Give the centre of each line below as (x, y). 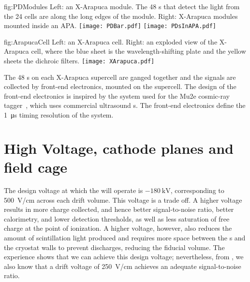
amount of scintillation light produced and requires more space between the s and (125, 237)
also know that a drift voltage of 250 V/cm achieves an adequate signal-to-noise (123, 266)
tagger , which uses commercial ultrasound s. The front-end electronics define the (125, 105)
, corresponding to (197, 190)
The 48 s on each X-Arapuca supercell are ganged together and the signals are (120, 77)
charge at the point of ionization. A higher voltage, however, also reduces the (118, 228)
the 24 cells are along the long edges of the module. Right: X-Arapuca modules (121, 16)
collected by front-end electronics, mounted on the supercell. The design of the (120, 86)
